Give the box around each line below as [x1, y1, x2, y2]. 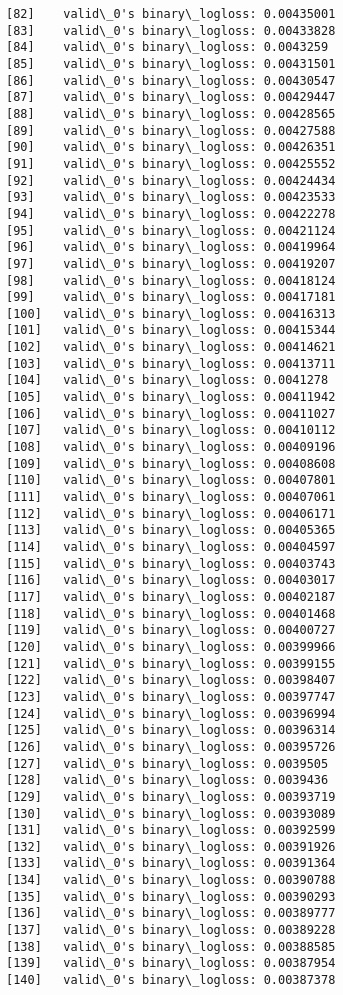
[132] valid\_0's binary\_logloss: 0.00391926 [6, 839, 336, 854]
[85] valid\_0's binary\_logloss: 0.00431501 [6, 56, 336, 71]
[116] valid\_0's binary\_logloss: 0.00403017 [6, 573, 336, 588]
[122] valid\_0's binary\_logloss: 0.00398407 [6, 673, 336, 688]
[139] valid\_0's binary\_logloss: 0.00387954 [6, 956, 336, 971]
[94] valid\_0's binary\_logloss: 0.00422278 [6, 206, 336, 221]
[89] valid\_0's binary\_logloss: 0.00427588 [6, 123, 336, 138]
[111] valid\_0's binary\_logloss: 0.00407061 [6, 490, 336, 505]
